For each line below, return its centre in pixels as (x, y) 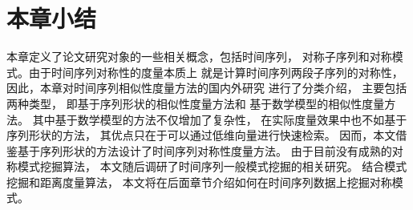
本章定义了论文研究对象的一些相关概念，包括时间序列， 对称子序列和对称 (199, 57)
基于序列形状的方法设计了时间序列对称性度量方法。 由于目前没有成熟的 (204, 150)
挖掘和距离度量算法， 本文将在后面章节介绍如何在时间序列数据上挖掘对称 (199, 182)
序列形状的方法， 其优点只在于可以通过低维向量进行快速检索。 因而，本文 (201, 135)
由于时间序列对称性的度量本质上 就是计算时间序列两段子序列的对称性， (216, 72)
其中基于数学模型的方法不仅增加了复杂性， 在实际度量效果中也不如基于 (220, 119)
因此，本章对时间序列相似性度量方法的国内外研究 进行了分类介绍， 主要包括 (207, 88)
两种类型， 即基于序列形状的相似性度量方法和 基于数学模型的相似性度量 (196, 103)
